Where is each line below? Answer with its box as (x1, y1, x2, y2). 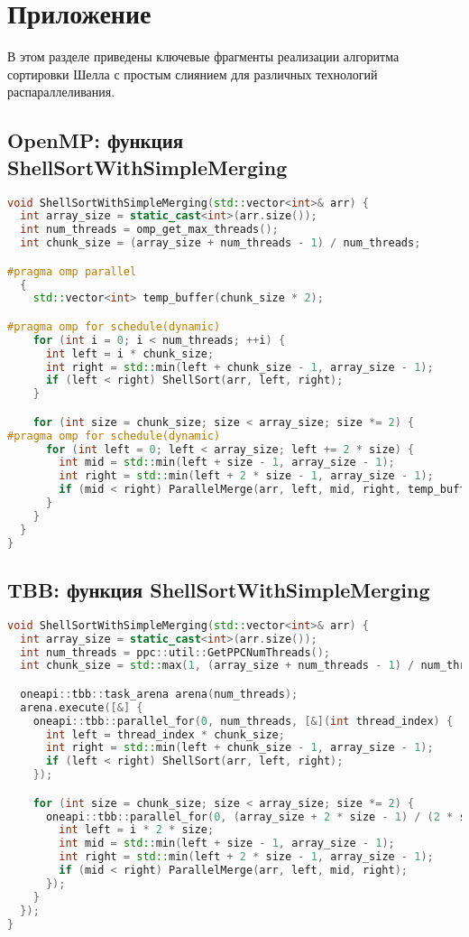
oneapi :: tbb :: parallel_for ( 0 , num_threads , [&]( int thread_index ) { (32, 714, 454, 728)
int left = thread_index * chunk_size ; (45, 728, 285, 741)
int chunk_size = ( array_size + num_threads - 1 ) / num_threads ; (20, 237, 421, 250)
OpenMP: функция (7, 126, 184, 154)
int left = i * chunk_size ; (45, 347, 215, 360)
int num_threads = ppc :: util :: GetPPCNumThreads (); (20, 645, 331, 659)
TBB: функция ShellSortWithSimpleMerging (7, 575, 430, 603)
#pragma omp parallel (7, 264, 137, 278)
